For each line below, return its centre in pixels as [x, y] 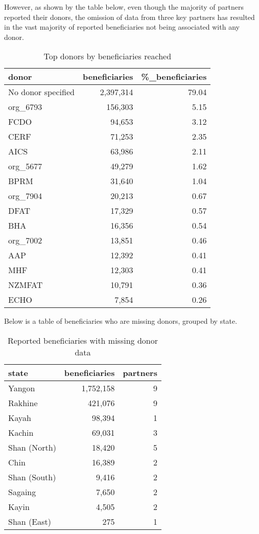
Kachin [21, 432]
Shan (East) [30, 521]
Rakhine [23, 403]
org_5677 [25, 166]
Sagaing [22, 492]
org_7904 [25, 196]
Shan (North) [32, 447]
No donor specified [41, 92]
